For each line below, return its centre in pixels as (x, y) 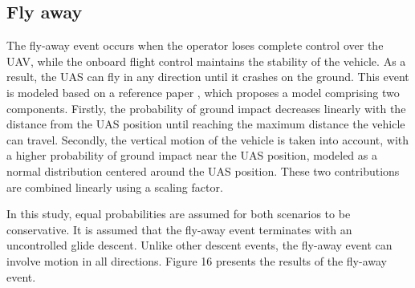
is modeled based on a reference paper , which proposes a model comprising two (203, 92)
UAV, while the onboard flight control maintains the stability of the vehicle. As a (206, 61)
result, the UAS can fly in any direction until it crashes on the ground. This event (208, 77)
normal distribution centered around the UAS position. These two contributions (203, 170)
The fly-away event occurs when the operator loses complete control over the (195, 45)
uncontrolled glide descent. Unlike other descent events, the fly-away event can (199, 245)
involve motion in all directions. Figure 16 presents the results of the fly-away (197, 260)
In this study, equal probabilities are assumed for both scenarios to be (179, 214)
